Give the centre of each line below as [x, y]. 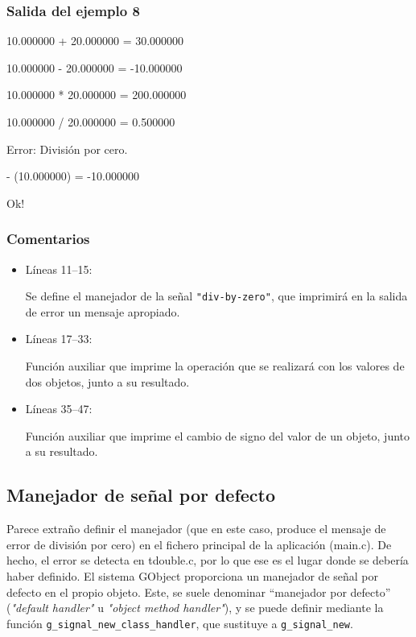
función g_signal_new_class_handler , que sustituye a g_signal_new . [180, 623]
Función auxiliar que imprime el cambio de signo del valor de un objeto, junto [217, 435]
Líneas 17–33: [59, 339]
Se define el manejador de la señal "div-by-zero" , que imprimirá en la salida [216, 296]
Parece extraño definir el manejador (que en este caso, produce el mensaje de [196, 529]
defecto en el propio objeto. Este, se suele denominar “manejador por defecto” [199, 591]
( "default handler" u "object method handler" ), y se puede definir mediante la [195, 608]
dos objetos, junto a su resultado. [107, 381]
